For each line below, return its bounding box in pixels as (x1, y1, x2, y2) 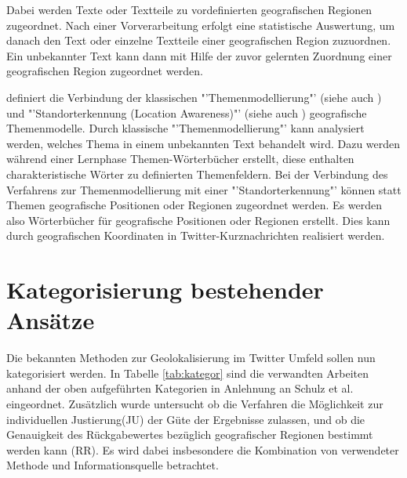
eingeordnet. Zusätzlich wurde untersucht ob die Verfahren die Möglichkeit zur (6, 396, 383, 411)
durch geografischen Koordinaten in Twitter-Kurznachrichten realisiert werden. (6, 227, 385, 244)
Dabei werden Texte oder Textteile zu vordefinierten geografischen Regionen (6, 2, 372, 17)
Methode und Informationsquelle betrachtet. (6, 457, 219, 473)
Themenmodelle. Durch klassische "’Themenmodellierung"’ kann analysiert (6, 120, 365, 136)
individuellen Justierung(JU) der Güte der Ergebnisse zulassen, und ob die (6, 411, 365, 427)
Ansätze (6, 304, 95, 336)
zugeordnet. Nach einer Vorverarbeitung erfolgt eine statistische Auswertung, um (6, 16, 395, 33)
